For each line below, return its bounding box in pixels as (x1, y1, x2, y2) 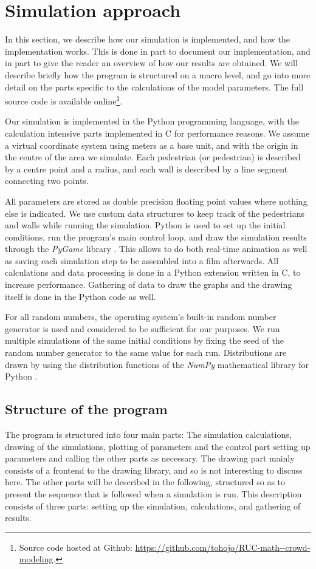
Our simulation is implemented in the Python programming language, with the (5, 115, 299, 128)
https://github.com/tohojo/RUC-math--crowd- (135, 540, 311, 553)
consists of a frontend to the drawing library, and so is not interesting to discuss (5, 463, 303, 476)
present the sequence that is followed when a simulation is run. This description (5, 487, 302, 500)
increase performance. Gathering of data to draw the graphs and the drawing (5, 278, 292, 291)
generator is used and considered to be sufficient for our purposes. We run (5, 322, 280, 335)
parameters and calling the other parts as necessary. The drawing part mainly (5, 452, 295, 465)
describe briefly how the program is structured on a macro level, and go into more (5, 68, 311, 81)
